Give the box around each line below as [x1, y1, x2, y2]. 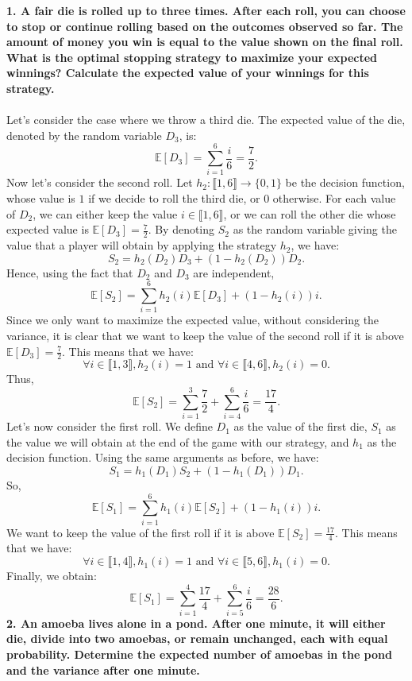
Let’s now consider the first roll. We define [6, 418, 213, 435]
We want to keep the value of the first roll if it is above [6, 524, 275, 540]
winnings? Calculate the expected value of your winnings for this [6, 64, 369, 81]
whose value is [6, 190, 75, 207]
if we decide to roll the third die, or [88, 190, 260, 207]
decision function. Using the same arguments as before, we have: [6, 449, 319, 466]
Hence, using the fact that [6, 264, 133, 281]
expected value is [6, 221, 89, 238]
